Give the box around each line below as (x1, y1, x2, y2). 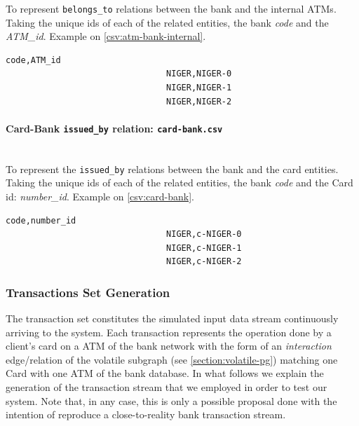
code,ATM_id (6, 55, 61, 65)
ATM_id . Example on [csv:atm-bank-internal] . (6, 29, 206, 43)
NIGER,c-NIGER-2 (166, 256, 242, 267)
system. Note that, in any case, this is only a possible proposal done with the (6, 393, 337, 408)
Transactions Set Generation (6, 283, 170, 301)
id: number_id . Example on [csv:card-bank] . (6, 188, 194, 203)
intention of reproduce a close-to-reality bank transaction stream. (6, 407, 286, 422)
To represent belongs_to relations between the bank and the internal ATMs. (6, 1, 337, 15)
